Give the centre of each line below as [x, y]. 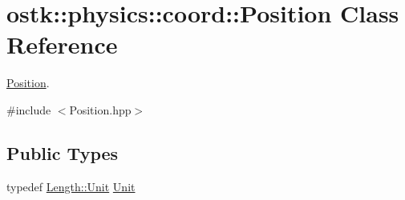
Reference [62, 44]
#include [29, 109]
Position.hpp [100, 109]
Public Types [63, 152]
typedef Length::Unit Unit [71, 186]
